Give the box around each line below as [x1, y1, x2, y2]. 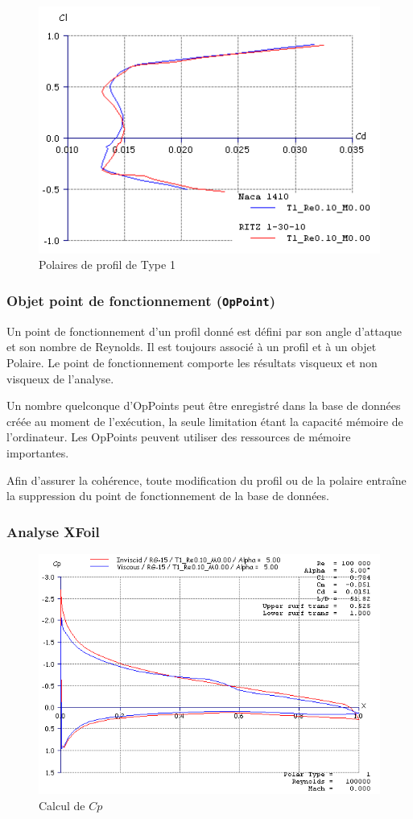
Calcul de [39, 796, 85, 813]
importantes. [6, 444, 69, 461]
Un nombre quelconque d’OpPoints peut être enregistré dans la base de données [6, 397, 401, 414]
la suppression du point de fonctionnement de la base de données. [6, 487, 329, 504]
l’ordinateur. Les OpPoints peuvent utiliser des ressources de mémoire [6, 428, 351, 445]
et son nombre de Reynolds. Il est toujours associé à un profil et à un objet [6, 338, 377, 355]
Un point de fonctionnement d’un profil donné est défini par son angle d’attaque [6, 322, 403, 339]
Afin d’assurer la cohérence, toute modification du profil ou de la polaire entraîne [6, 471, 407, 488]
